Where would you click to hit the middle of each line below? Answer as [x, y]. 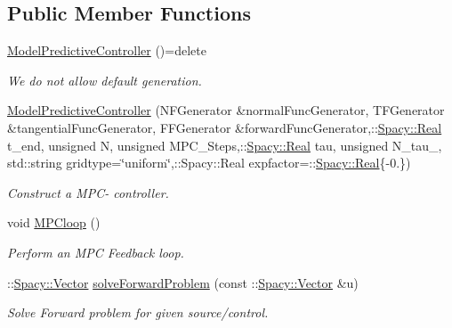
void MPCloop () [54, 222]
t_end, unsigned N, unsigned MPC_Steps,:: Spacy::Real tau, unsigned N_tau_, [225, 145]
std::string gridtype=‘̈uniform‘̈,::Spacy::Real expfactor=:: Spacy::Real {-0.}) [209, 163]
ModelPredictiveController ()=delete [107, 50]
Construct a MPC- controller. [88, 192]
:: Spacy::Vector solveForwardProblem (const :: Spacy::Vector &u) [183, 282]
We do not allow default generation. [105, 80]
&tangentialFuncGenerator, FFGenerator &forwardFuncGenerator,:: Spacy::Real [225, 127]
